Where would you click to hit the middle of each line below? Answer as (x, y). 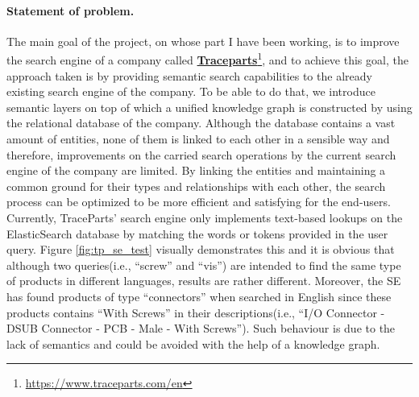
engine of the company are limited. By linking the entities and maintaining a (196, 170)
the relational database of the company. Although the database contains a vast (201, 123)
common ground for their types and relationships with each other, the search (196, 186)
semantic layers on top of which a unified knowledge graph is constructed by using (209, 107)
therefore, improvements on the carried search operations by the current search (201, 154)
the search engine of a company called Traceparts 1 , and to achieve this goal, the (207, 59)
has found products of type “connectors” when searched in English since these (199, 296)
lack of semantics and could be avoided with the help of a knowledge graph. (193, 343)
